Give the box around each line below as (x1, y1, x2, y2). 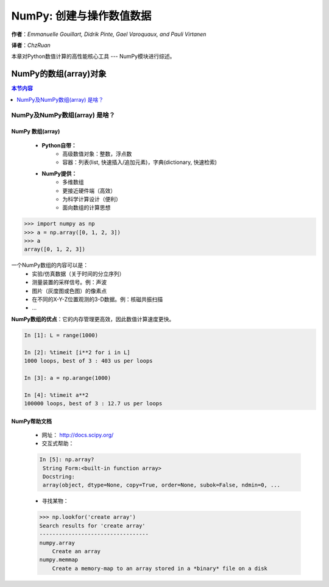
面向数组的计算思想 (62, 204, 111, 212)
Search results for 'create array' (39, 522, 146, 529)
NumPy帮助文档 (11, 418, 52, 425)
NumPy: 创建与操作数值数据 (11, 9, 152, 23)
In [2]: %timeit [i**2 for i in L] (24, 349, 130, 356)
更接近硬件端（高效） (62, 187, 116, 194)
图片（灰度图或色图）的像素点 (32, 287, 107, 294)
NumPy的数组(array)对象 (11, 69, 107, 79)
